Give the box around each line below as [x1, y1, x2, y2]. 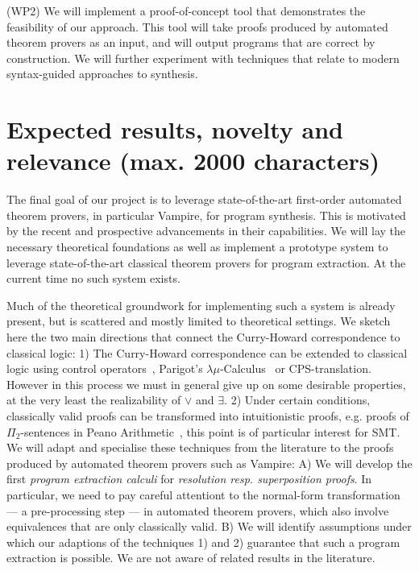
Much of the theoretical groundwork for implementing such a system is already [6, 296, 396, 313]
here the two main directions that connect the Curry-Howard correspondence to [6, 329, 400, 345]
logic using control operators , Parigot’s [6, 360, 203, 377]
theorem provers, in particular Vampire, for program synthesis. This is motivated [6, 206, 406, 223]
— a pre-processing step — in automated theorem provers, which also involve [6, 502, 389, 519]
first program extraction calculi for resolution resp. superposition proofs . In [6, 470, 372, 487]
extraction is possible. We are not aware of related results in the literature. [6, 549, 375, 566]
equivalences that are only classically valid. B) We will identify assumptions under [6, 518, 412, 535]
